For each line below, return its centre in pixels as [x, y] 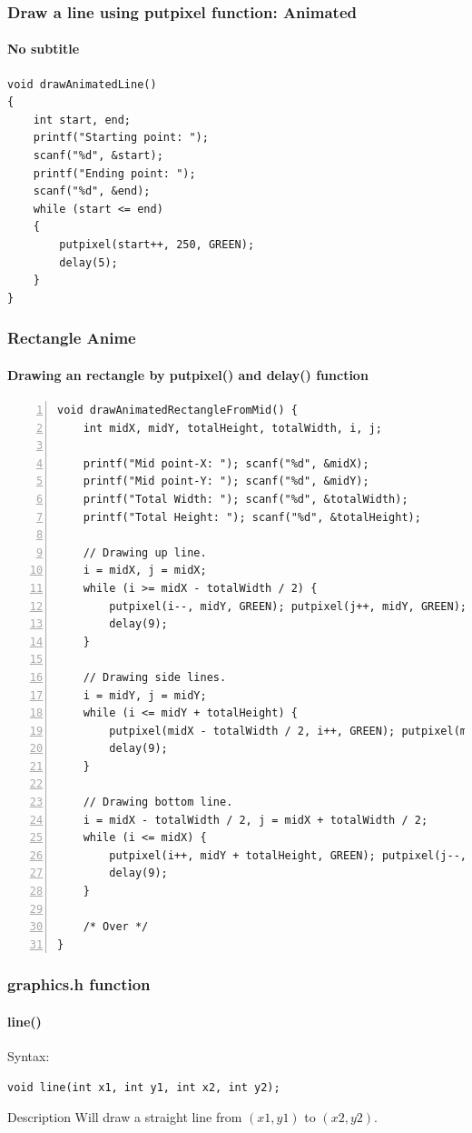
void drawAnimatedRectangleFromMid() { [177, 410]
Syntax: [29, 1056]
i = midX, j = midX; [145, 571]
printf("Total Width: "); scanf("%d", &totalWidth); [246, 499]
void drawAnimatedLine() [82, 84]
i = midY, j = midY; [145, 695]
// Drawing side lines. [155, 677]
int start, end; [82, 120]
